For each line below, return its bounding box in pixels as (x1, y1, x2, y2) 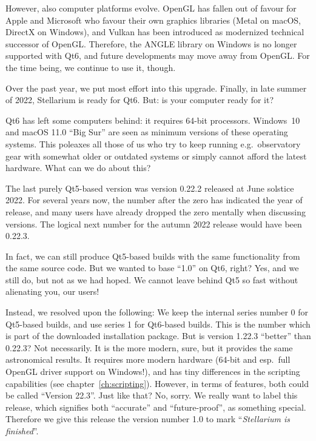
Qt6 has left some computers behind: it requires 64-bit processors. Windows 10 (5, 113, 300, 126)
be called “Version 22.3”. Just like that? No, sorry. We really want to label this (5, 389, 298, 402)
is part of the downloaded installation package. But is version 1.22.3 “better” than (5, 329, 311, 342)
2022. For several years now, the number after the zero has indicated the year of (5, 194, 303, 206)
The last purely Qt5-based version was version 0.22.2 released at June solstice (5, 181, 294, 194)
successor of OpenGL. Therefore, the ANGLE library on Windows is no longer (5, 37, 297, 50)
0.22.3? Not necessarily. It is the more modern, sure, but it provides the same (5, 341, 293, 354)
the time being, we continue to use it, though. (5, 61, 176, 73)
